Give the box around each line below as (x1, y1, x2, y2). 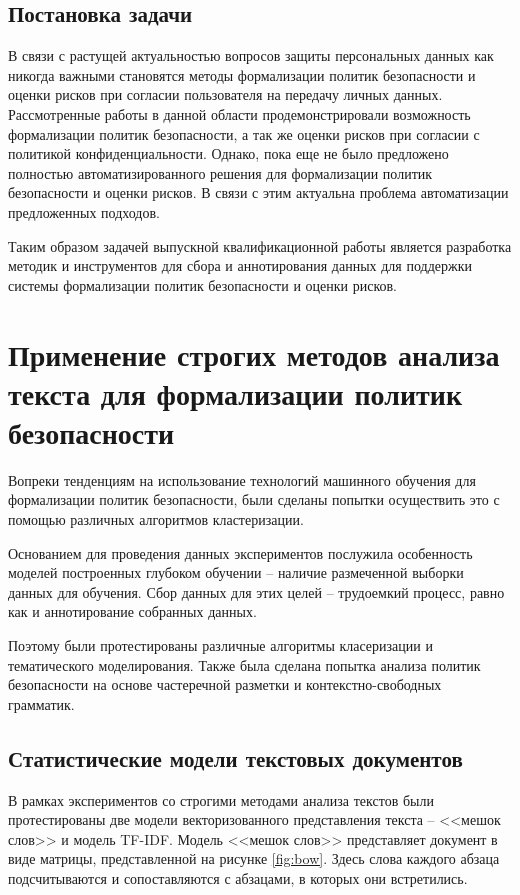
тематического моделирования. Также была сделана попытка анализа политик (8, 654, 481, 675)
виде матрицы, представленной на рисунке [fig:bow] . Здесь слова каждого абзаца (8, 848, 500, 869)
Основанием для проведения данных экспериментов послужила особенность (8, 542, 473, 563)
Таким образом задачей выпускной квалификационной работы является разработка (8, 235, 512, 256)
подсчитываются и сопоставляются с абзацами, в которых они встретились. (8, 867, 468, 888)
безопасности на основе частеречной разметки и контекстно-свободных (8, 674, 442, 695)
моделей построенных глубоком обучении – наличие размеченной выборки (8, 562, 464, 583)
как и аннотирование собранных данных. (8, 601, 257, 622)
